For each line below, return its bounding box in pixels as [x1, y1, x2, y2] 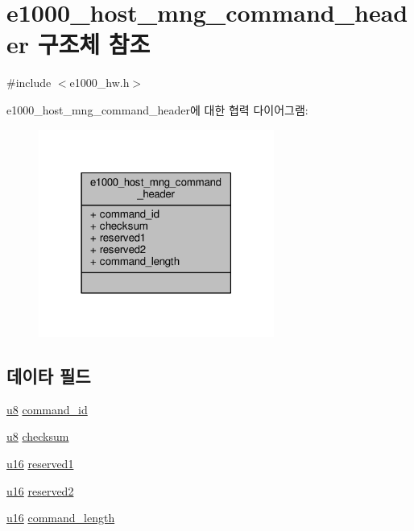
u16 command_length [6, 509, 115, 526]
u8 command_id [6, 400, 88, 417]
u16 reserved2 [6, 482, 74, 499]
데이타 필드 [6, 363, 91, 388]
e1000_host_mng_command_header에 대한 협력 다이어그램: [6, 101, 308, 118]
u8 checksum [6, 428, 69, 445]
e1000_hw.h [69, 74, 130, 91]
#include [6, 74, 52, 91]
